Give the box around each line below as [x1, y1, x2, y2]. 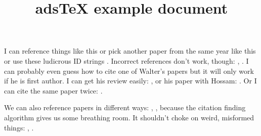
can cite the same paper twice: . [4, 85, 103, 96]
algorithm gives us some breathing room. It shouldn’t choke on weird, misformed [4, 112, 254, 122]
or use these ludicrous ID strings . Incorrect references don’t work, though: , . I [4, 55, 249, 66]
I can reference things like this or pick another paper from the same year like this [4, 46, 256, 56]
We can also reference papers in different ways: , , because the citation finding [4, 102, 246, 113]
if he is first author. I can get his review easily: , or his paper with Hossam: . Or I [4, 75, 257, 86]
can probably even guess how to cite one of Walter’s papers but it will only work [4, 65, 254, 76]
